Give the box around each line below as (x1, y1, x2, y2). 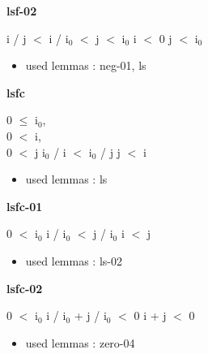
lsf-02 (6, 2, 37, 19)
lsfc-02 (6, 279, 43, 296)
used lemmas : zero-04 (25, 334, 135, 351)
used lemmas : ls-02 (25, 252, 122, 269)
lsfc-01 (6, 197, 43, 214)
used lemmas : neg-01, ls (25, 57, 146, 74)
